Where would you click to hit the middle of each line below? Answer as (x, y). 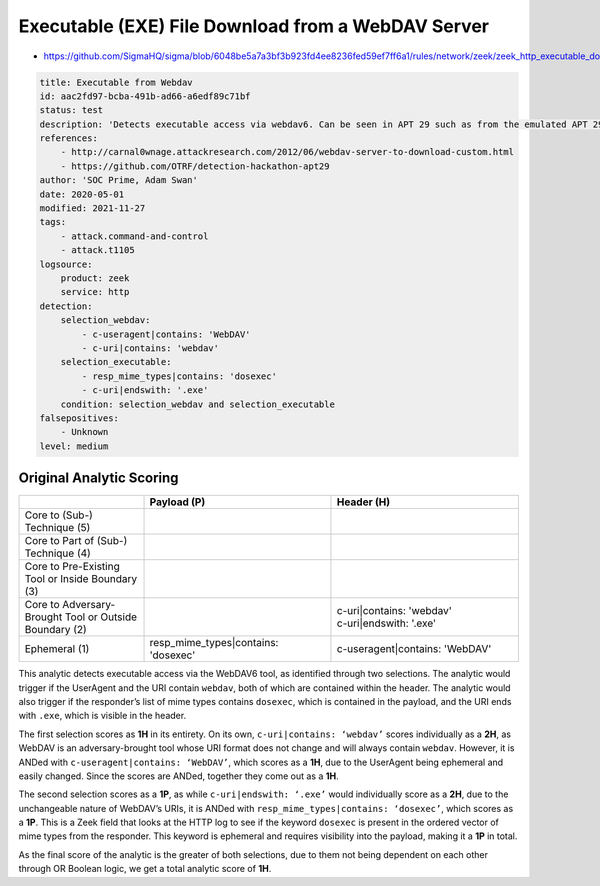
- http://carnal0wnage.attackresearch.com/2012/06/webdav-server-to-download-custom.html (287, 152)
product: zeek (95, 278)
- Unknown (84, 432)
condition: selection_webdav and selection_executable (197, 404)
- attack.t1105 (97, 250)
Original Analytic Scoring (98, 478)
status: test (71, 110)
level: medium (74, 446)
